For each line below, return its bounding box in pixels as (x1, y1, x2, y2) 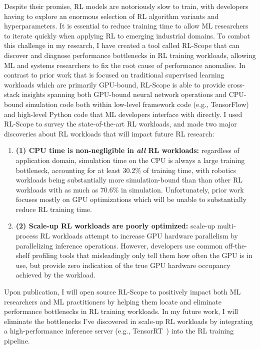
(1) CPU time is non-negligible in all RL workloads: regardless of (15, 145, 239, 155)
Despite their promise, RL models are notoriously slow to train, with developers (4, 1, 248, 11)
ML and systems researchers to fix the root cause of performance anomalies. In (4, 59, 245, 70)
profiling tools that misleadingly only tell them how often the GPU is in (32, 250, 252, 260)
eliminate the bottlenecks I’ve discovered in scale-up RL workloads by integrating (4, 315, 253, 326)
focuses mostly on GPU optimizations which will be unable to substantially (15, 194, 247, 204)
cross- (227, 79, 245, 89)
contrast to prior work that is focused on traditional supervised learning (4, 69, 224, 80)
